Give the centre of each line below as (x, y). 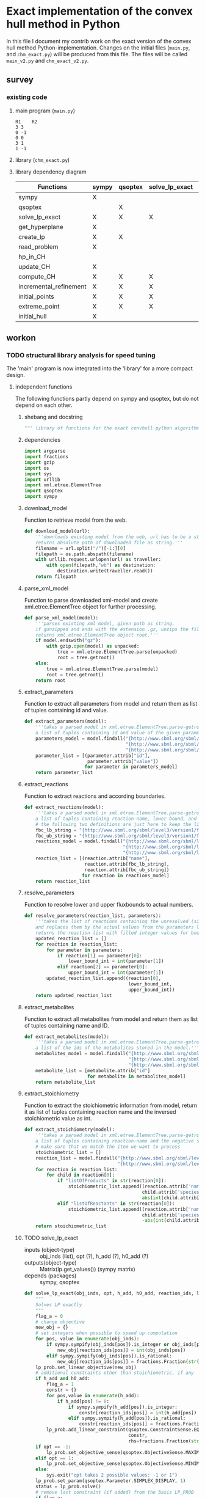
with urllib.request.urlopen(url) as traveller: (99, 560)
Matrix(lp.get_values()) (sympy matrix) (87, 1270)
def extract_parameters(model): (65, 722)
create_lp (32, 236)
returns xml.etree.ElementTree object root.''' (97, 635)
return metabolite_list (66, 1082)
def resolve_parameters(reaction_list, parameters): (93, 916)
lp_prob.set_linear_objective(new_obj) (86, 1367)
